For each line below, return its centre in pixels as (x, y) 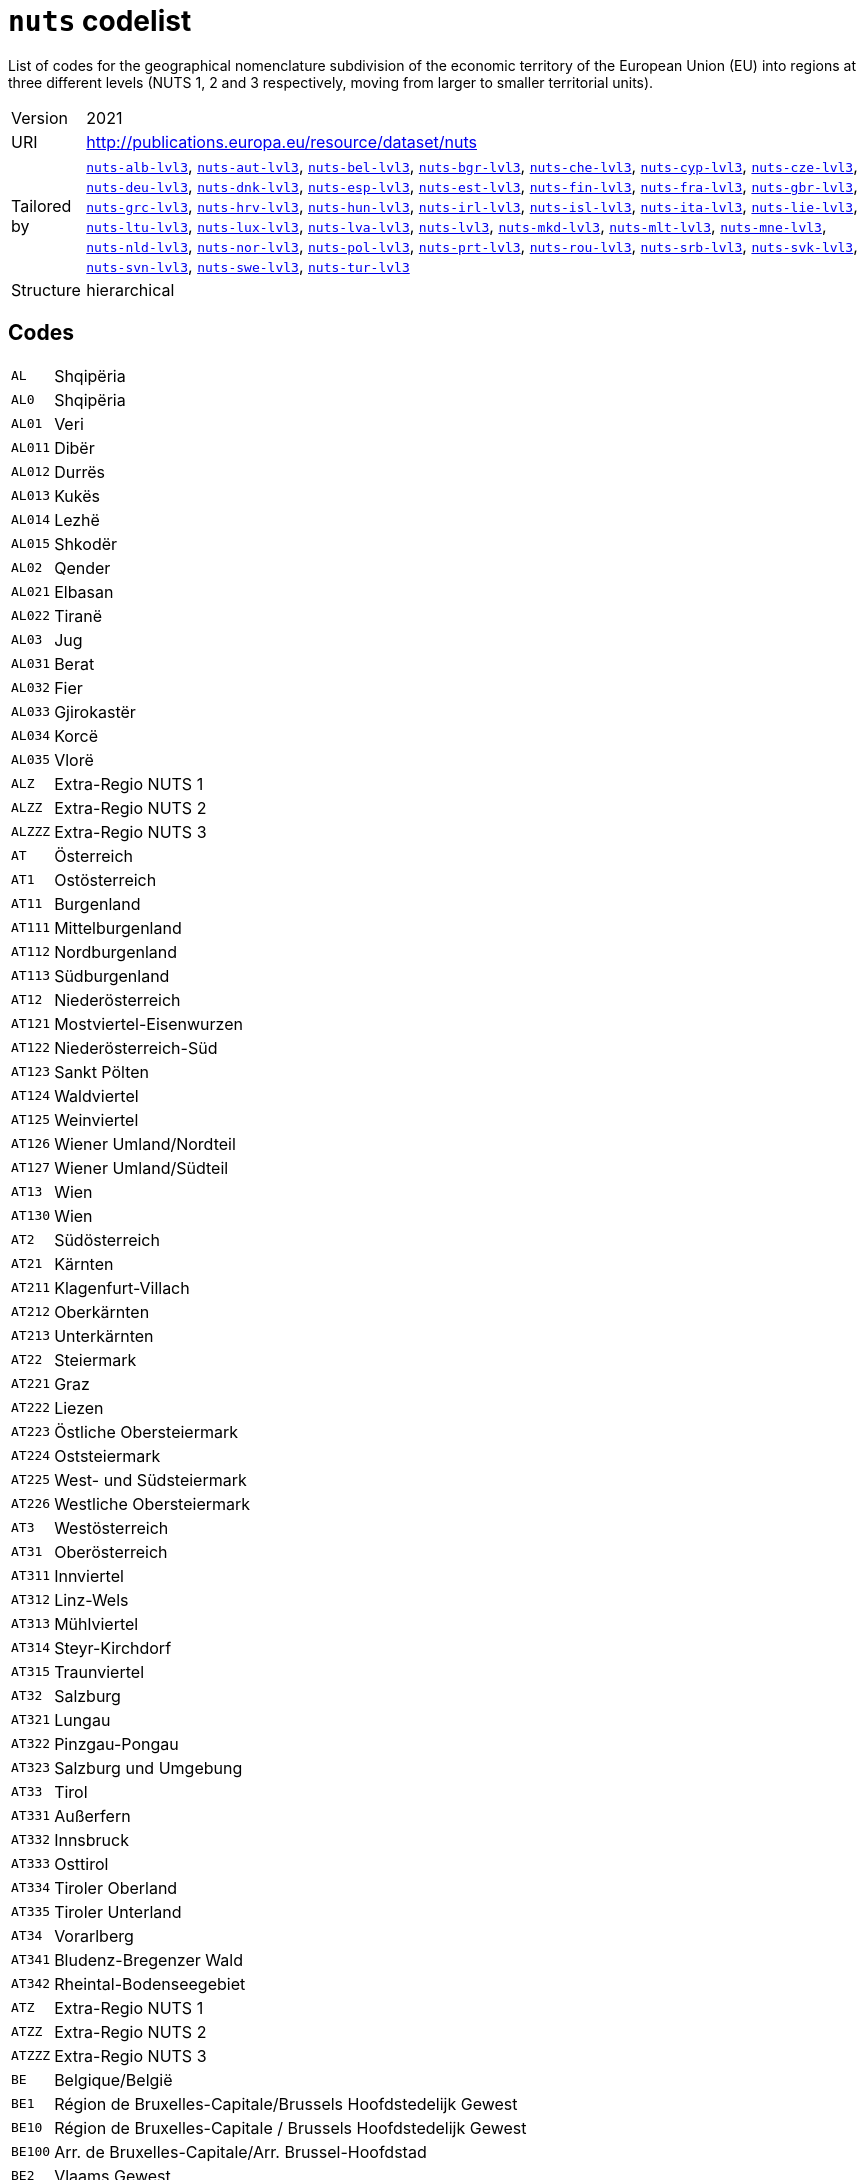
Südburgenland (112, 975)
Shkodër (86, 543)
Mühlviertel (96, 1623)
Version (39, 117)
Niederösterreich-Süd (136, 1047)
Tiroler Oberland (116, 1887)
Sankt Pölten (102, 1071)
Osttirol (81, 1863)
